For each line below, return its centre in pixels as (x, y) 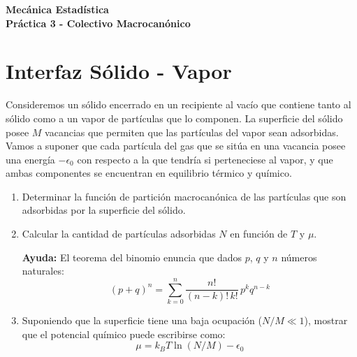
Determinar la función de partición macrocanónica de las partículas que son (184, 196)
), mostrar (326, 320)
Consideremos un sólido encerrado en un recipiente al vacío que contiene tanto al (178, 104)
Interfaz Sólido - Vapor (119, 71)
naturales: (43, 271)
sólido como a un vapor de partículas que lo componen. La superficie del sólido (174, 118)
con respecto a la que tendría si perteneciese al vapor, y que (205, 159)
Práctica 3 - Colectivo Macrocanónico (98, 23)
